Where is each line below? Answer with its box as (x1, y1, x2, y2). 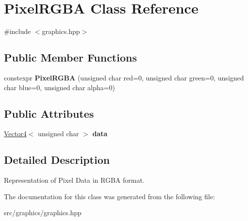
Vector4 (4, 128, 27, 139)
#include (4, 26, 31, 36)
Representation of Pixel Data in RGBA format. (4, 175, 145, 185)
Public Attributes (4, 106, 94, 121)
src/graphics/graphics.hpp (4, 207, 82, 218)
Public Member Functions (4, 50, 137, 65)
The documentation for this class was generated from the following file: (4, 191, 215, 201)
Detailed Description (4, 152, 110, 167)
